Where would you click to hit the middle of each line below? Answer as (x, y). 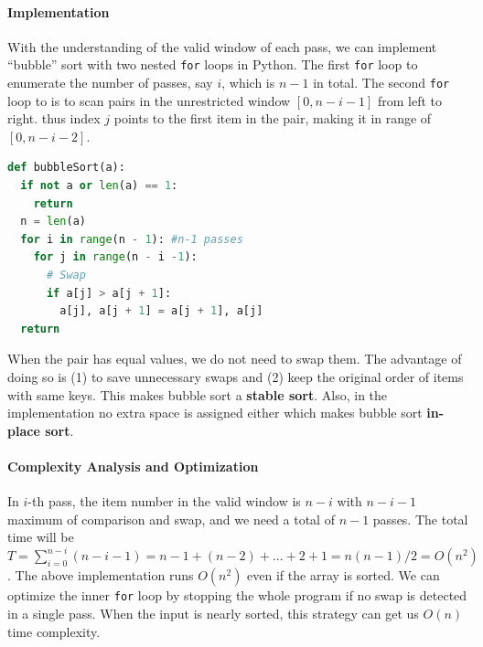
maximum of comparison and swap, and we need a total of (171, 519)
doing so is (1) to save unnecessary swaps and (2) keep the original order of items (236, 377)
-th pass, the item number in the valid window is (164, 501)
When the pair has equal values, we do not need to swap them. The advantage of (235, 359)
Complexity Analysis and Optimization (133, 466)
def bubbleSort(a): (66, 168)
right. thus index (54, 118)
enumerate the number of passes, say (110, 83)
